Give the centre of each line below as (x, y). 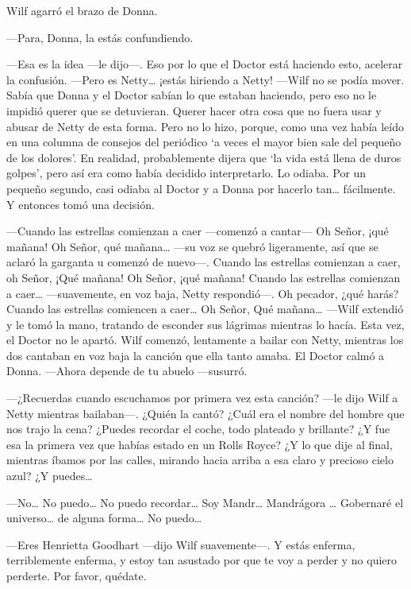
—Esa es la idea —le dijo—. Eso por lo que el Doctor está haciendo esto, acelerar (205, 64)
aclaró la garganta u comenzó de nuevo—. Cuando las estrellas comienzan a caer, (204, 262)
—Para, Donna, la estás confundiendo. (100, 37)
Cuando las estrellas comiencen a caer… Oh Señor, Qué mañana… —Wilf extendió (205, 309)
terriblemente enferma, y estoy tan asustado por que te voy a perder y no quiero (202, 560)
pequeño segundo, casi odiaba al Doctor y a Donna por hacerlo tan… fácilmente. (201, 188)
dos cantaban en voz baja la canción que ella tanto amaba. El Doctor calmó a (196, 355)
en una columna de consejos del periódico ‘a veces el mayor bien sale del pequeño (204, 142)
